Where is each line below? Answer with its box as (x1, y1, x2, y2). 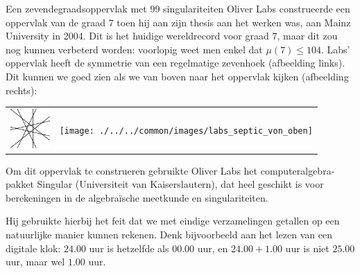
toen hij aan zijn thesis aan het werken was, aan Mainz (117, 15, 351, 29)
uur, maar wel (6, 254, 65, 269)
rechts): (6, 82, 37, 97)
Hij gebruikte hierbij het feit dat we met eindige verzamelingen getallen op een (6, 213, 340, 228)
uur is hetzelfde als (89, 240, 169, 255)
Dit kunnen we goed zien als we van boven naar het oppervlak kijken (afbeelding (6, 69, 349, 83)
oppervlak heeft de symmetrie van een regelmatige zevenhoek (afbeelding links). (6, 55, 345, 70)
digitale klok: (6, 240, 61, 255)
